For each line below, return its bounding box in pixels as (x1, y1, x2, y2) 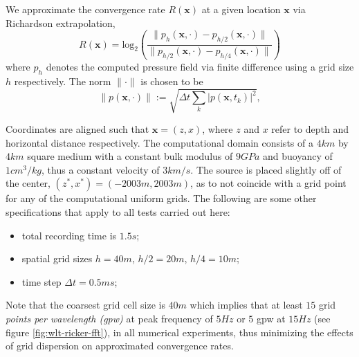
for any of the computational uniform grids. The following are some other (6, 191, 317, 205)
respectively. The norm (14, 73, 111, 88)
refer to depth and (271, 121, 349, 136)
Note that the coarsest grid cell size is (6, 297, 165, 312)
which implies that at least (190, 297, 303, 312)
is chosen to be (140, 73, 203, 88)
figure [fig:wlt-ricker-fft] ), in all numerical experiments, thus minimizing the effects (6, 324, 353, 339)
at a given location (201, 2, 281, 16)
